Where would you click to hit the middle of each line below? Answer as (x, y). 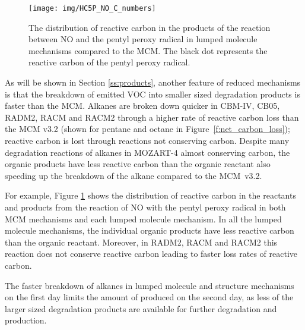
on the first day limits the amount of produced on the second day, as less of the (149, 297)
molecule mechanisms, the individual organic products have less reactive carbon (150, 230)
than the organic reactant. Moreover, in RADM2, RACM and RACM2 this (141, 242)
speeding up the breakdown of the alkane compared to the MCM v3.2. (134, 175)
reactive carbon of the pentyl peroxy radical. (109, 62)
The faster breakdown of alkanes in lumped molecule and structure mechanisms (150, 285)
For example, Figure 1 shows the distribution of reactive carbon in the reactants (150, 195)
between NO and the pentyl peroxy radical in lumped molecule (143, 39)
